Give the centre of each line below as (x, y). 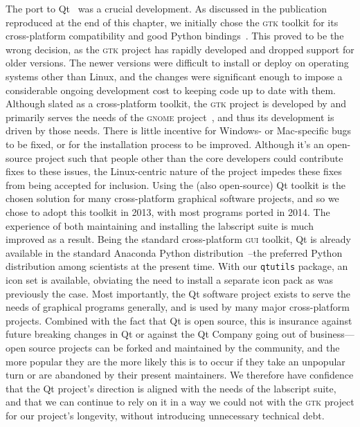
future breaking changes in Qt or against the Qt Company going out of (156, 334)
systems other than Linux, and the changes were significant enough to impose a (174, 76)
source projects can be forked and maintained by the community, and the (184, 347)
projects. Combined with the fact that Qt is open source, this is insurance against (179, 320)
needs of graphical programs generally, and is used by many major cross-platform (178, 307)
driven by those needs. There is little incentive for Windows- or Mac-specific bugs (179, 130)
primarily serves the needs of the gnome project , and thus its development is (170, 117)
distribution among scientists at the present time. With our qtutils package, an (177, 266)
